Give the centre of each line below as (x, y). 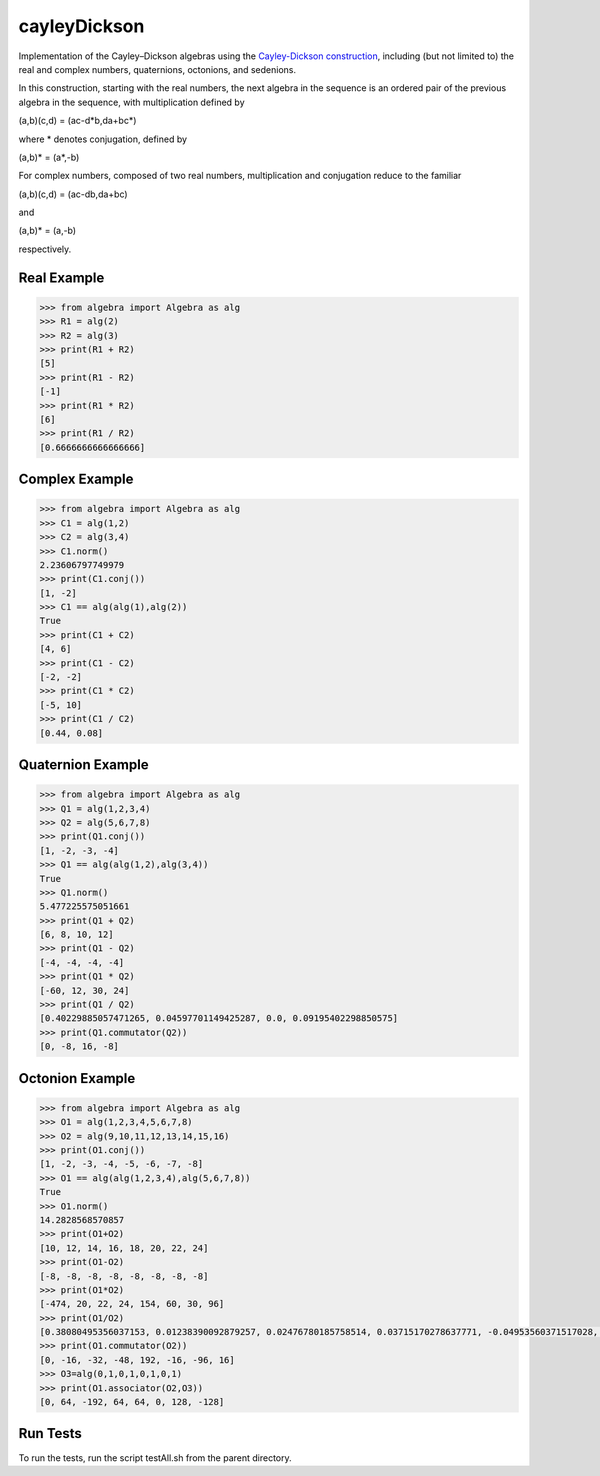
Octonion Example (77, 1078)
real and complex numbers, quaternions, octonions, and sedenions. (157, 69)
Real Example (61, 277)
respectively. (45, 249)
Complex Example (76, 479)
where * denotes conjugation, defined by (103, 139)
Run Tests (50, 1433)
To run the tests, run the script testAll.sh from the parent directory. (155, 1457)
